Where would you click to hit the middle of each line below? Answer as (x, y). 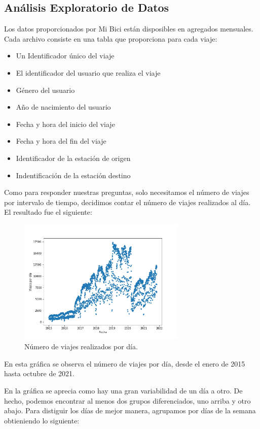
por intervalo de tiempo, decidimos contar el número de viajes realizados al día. (127, 202)
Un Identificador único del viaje (65, 56)
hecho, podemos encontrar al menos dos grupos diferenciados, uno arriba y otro (127, 400)
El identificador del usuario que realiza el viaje (88, 72)
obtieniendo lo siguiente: (42, 420)
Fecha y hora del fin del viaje (61, 141)
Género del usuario (45, 90)
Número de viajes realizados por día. (81, 346)
